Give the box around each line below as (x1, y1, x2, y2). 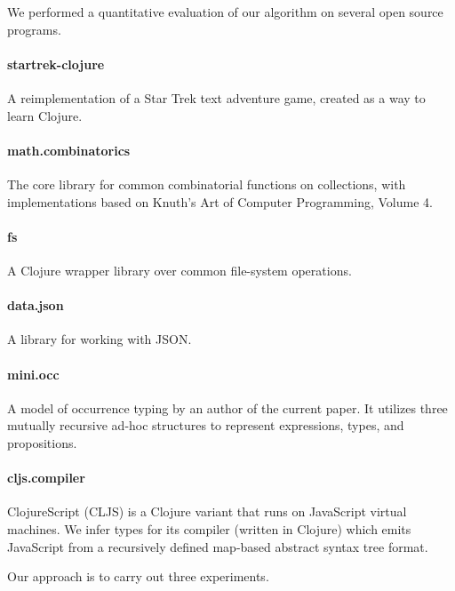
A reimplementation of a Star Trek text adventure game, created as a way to (7, 88, 426, 107)
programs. (7, 20, 61, 38)
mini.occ (7, 364, 60, 383)
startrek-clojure (7, 54, 105, 73)
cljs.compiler (7, 468, 85, 487)
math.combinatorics (7, 140, 131, 159)
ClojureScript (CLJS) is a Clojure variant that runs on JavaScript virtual (7, 502, 407, 521)
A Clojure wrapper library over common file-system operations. (7, 260, 352, 279)
